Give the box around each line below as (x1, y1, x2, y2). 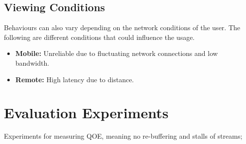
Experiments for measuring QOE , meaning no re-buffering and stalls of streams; (4, 131, 243, 141)
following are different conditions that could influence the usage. (4, 32, 195, 42)
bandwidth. (15, 57, 50, 68)
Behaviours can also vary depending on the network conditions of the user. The (4, 22, 240, 33)
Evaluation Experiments (4, 103, 169, 123)
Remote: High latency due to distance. (15, 74, 134, 84)
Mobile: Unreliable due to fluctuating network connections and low (15, 48, 218, 58)
